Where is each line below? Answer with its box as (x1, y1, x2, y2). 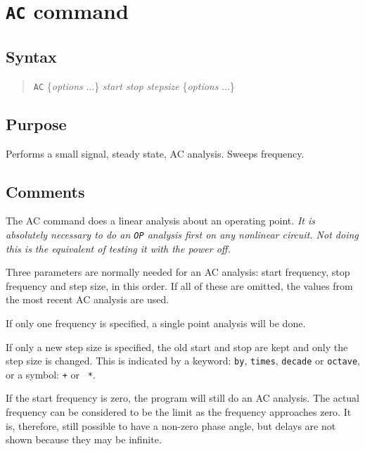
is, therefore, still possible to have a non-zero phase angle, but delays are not (6, 418, 336, 433)
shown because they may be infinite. (6, 432, 162, 447)
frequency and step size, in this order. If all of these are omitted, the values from (6, 278, 353, 293)
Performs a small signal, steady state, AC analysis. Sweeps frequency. (6, 146, 305, 160)
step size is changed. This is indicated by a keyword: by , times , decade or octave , (6, 353, 360, 368)
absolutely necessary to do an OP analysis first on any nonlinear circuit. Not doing (6, 227, 359, 241)
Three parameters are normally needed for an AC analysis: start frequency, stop (6, 265, 350, 279)
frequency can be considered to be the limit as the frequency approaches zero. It (6, 405, 352, 419)
